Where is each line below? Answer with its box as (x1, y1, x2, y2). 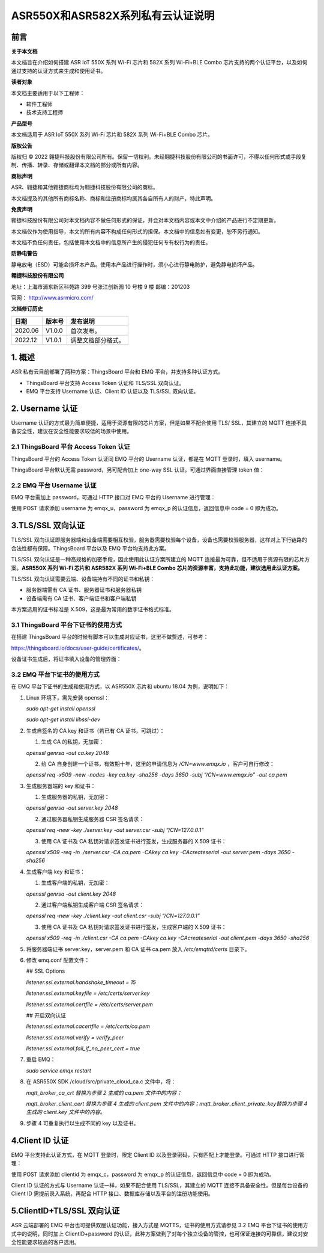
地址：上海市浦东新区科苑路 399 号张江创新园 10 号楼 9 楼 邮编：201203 (11, 283, 190, 290)
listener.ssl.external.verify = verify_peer (26, 1033, 124, 1041)
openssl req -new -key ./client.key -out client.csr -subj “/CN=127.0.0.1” (26, 912, 200, 920)
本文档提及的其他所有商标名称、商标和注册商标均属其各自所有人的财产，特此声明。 (11, 194, 216, 202)
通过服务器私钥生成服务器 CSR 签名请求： (41, 815, 145, 822)
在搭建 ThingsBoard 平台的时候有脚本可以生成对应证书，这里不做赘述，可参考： (11, 633, 209, 641)
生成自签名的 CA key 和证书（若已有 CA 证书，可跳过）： (26, 727, 165, 734)
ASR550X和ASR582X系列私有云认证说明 (11, 9, 215, 22)
